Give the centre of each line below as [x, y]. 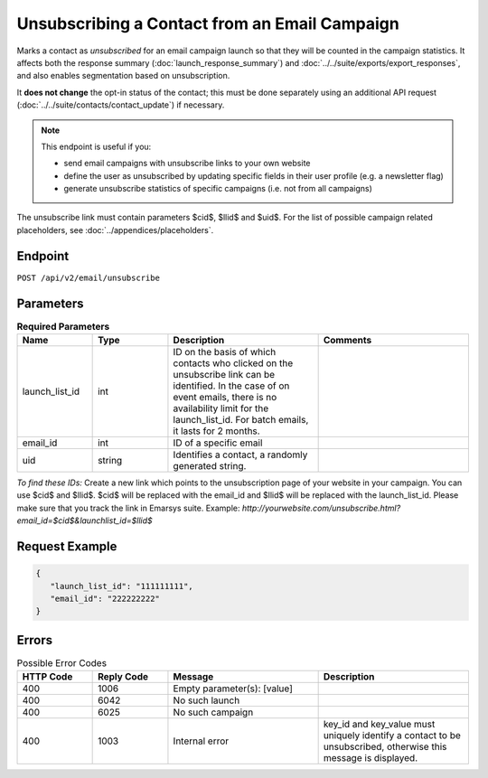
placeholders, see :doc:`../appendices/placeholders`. [115, 230]
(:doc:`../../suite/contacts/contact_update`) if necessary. [121, 105]
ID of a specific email [218, 443]
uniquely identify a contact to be [392, 736]
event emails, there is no [225, 398]
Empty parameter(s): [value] [233, 689]
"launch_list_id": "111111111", [122, 586]
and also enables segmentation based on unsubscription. [123, 76]
